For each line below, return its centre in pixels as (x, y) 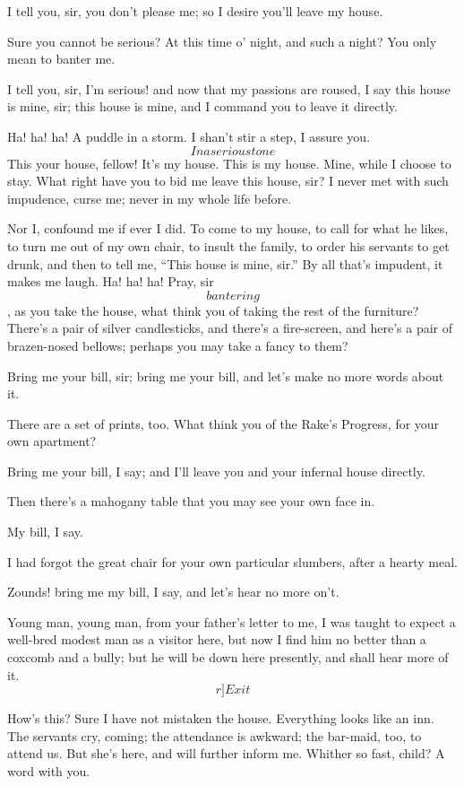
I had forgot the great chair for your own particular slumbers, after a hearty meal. (233, 561)
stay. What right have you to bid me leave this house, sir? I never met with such (228, 181)
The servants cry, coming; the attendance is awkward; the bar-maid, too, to (215, 735)
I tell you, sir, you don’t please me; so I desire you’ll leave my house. (195, 11)
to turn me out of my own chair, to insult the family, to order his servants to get (228, 245)
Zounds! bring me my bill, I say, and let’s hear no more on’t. (173, 592)
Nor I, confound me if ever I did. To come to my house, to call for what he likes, (228, 228)
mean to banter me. (61, 59)
